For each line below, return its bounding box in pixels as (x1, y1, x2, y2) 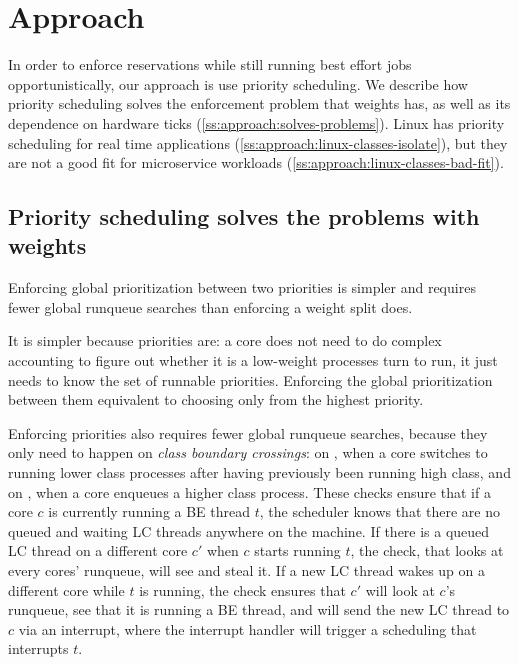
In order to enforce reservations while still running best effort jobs (8, 54, 412, 75)
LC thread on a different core (8, 540, 188, 561)
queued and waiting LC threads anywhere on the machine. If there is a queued (8, 520, 490, 541)
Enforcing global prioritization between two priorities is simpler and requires (8, 277, 476, 298)
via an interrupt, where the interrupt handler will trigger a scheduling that (18, 618, 477, 639)
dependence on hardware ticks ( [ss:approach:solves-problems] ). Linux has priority (8, 112, 505, 133)
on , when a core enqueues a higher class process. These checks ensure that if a (8, 481, 491, 502)
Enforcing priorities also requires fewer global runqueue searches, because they (8, 422, 488, 443)
